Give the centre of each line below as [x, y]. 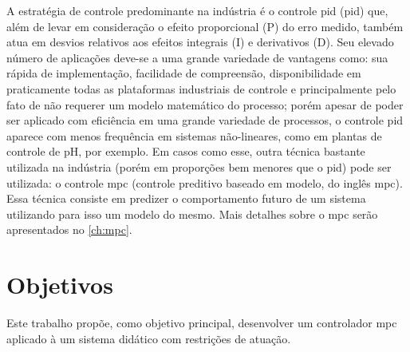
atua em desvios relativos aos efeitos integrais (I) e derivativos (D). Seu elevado [200, 42]
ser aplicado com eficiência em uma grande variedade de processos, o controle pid [205, 120]
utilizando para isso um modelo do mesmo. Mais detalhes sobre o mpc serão [192, 214]
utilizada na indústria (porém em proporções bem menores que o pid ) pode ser [199, 166]
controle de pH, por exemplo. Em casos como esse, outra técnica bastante [186, 151]
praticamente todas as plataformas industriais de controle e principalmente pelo [201, 88]
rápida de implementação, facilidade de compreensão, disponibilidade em [184, 73]
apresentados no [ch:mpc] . [69, 229]
